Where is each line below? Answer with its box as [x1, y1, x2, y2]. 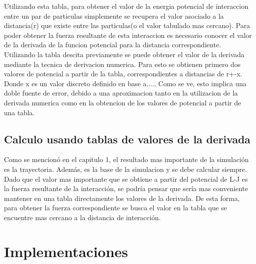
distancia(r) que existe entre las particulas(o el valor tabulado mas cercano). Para [4, 20, 250, 31]
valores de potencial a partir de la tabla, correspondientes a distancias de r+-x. [4, 68, 243, 79]
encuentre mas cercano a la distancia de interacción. [4, 212, 161, 222]
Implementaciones [4, 241, 128, 261]
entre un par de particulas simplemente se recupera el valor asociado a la [4, 10, 224, 21]
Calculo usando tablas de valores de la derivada [4, 131, 251, 146]
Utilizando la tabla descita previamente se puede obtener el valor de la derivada [4, 49, 245, 59]
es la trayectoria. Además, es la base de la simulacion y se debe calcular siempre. [4, 164, 247, 174]
